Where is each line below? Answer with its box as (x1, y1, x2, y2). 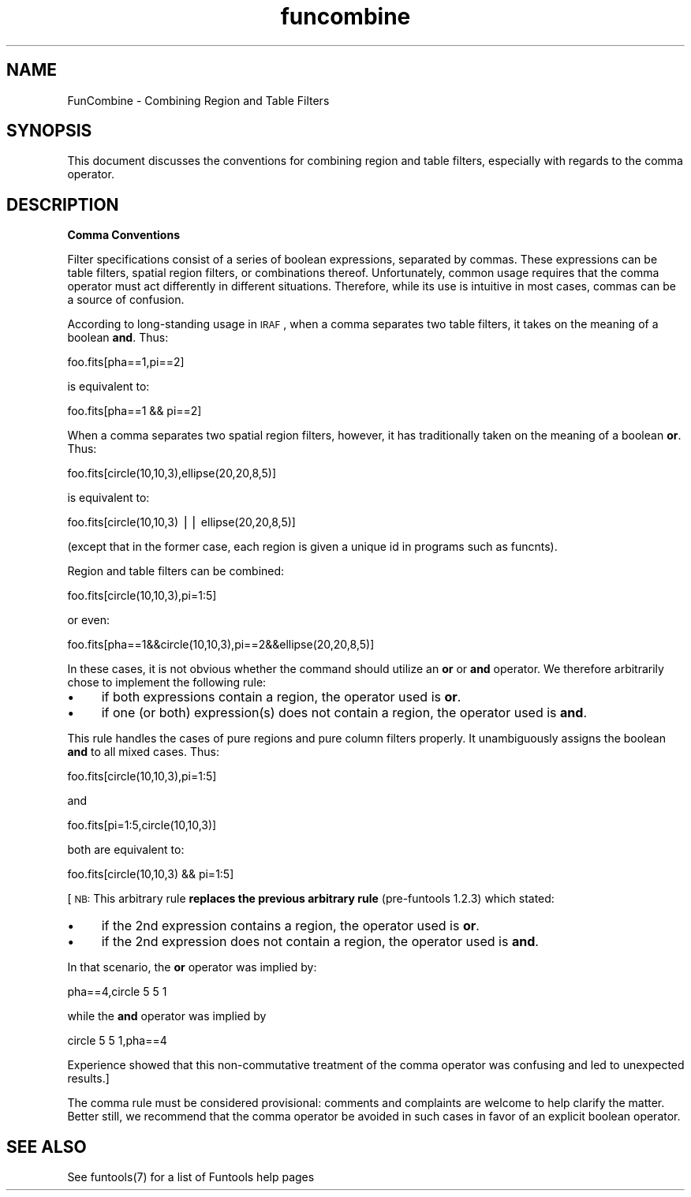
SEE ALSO (6, 1136, 87, 1157)
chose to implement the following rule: (67, 675, 267, 690)
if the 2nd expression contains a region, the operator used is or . (101, 918, 480, 934)
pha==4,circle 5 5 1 (67, 985, 167, 999)
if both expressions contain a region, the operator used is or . (101, 689, 461, 705)
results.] (67, 1072, 110, 1086)
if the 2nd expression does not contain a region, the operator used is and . (101, 933, 539, 950)
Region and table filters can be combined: (67, 564, 285, 578)
